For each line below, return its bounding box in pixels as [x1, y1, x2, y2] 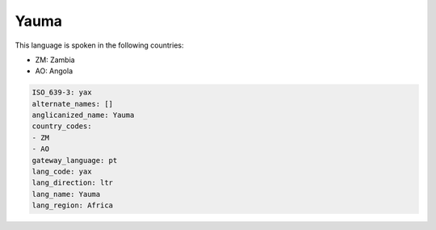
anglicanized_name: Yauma [31, 111, 135, 120]
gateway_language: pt [31, 156, 118, 165]
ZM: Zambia [35, 55, 76, 65]
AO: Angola [35, 66, 73, 76]
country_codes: [31, 122, 92, 131]
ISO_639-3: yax [31, 88, 92, 97]
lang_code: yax [31, 167, 92, 177]
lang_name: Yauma [31, 190, 101, 199]
